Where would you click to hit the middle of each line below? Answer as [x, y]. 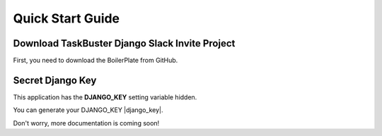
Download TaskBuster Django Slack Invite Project [124, 43]
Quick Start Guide [66, 18]
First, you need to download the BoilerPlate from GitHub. [95, 61]
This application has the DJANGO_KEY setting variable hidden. [105, 97]
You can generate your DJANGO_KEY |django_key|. [88, 110]
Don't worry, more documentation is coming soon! [86, 123]
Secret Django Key [55, 80]
